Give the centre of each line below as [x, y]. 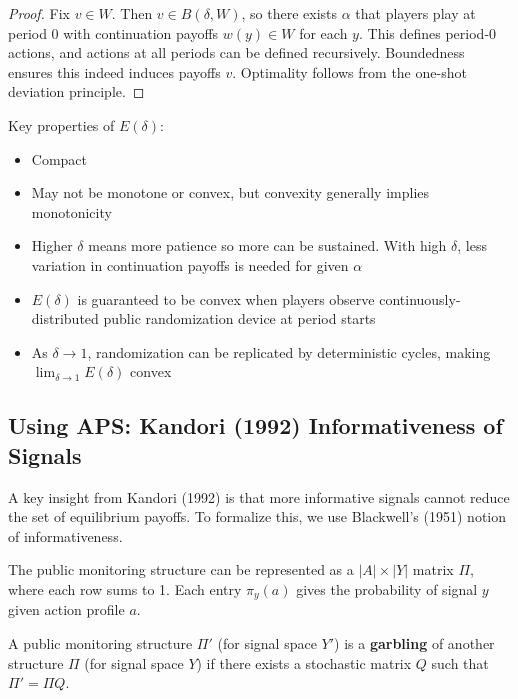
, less [472, 245]
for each [323, 32]
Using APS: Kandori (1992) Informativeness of [255, 425]
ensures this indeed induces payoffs [114, 71]
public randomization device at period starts [239, 318]
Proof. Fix [39, 13]
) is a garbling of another [414, 642]
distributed [65, 318]
